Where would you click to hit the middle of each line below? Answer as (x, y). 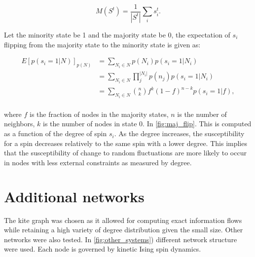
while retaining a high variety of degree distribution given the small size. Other (124, 230)
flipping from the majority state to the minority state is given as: (102, 44)
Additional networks (74, 196)
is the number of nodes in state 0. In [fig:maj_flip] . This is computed (147, 124)
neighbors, (19, 124)
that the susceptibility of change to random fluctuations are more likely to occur (125, 153)
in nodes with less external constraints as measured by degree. (98, 162)
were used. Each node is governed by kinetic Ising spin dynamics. (103, 249)
